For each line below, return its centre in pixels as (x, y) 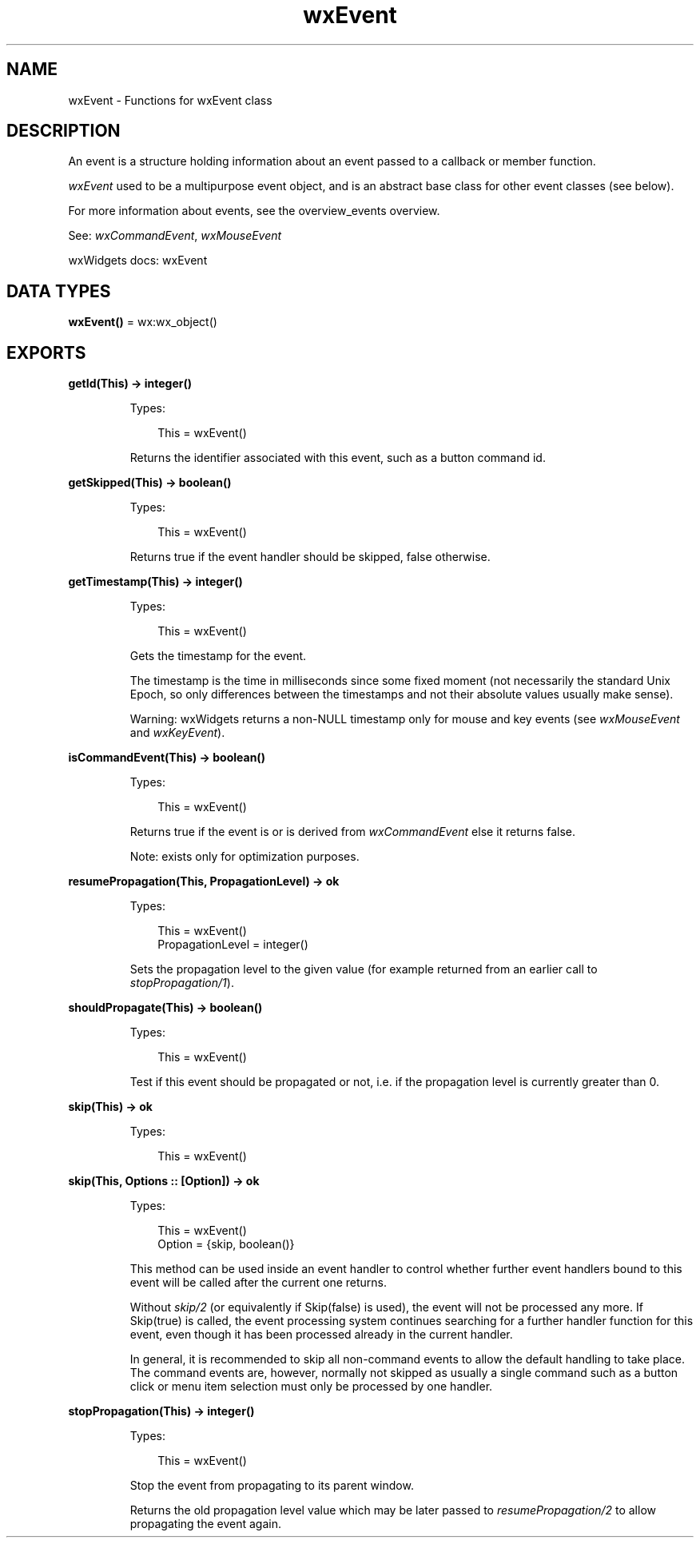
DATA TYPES (59, 291)
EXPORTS (46, 352)
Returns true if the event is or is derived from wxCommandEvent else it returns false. (352, 832)
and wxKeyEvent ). (177, 733)
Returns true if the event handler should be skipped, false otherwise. (310, 557)
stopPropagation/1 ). (182, 983)
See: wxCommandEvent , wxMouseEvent (175, 236)
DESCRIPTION (64, 131)
